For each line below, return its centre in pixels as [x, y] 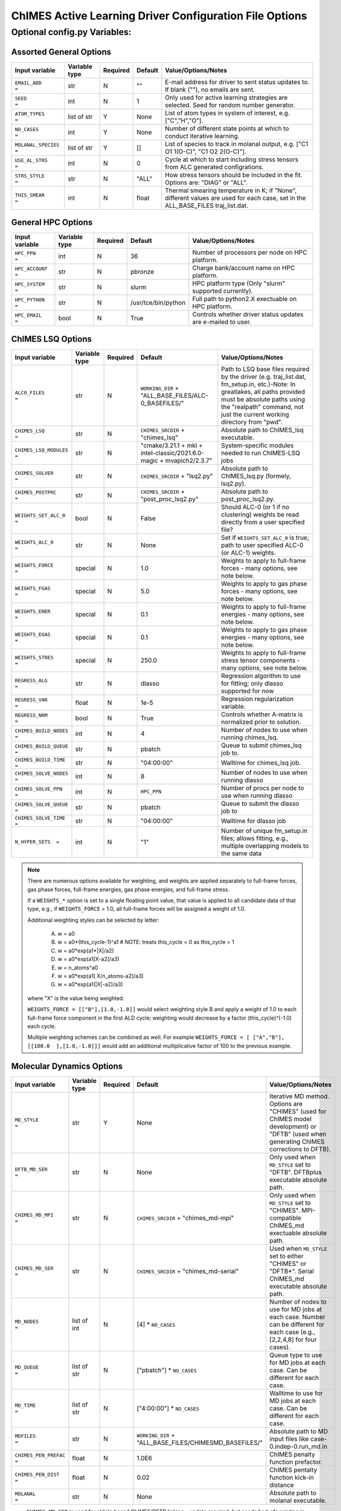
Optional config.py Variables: [72, 32]
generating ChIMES [297, 1141]
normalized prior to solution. [261, 722]
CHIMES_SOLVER [34, 473]
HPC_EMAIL [28, 315]
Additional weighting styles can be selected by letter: [93, 920]
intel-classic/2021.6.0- [172, 453]
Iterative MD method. [299, 1096]
